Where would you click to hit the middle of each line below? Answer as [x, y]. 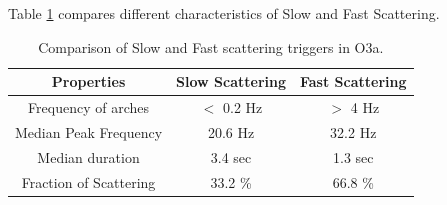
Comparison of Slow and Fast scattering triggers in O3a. [211, 46]
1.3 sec [353, 156]
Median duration [88, 156]
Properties [88, 81]
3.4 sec [231, 156]
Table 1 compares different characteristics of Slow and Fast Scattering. [224, 13]
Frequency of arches [88, 107]
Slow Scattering [231, 81]
